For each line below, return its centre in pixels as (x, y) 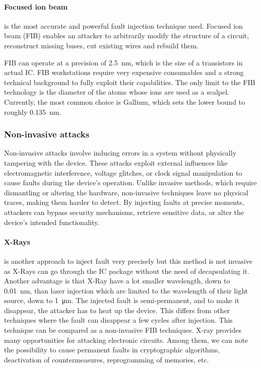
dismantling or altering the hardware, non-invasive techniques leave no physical (126, 192)
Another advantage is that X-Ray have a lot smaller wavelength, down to (117, 281)
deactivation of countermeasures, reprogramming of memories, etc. (107, 359)
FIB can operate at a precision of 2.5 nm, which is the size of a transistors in (123, 62)
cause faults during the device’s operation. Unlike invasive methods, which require (130, 182)
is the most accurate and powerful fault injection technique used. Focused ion (123, 25)
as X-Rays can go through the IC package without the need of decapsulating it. (127, 271)
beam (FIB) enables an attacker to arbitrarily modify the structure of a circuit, (127, 35)
